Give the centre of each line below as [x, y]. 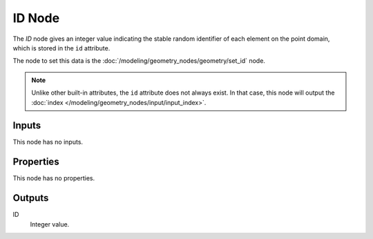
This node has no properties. [54, 178]
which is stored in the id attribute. [61, 48]
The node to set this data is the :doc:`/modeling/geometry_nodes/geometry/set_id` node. [139, 61]
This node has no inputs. [48, 142]
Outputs [31, 198]
